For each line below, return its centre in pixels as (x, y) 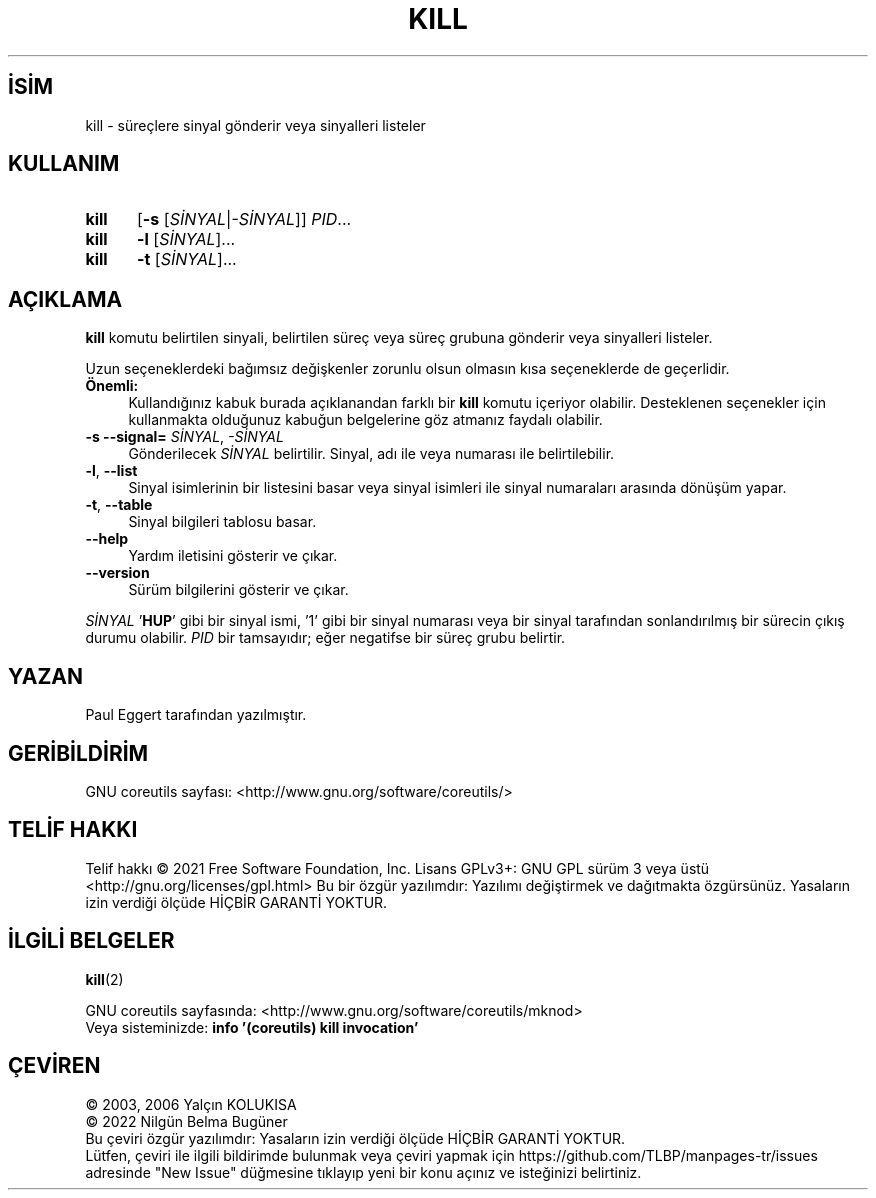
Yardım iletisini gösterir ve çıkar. (233, 556)
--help (107, 539)
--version (117, 573)
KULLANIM (64, 164)
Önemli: (112, 386)
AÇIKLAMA (65, 299)
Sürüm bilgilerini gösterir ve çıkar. (238, 590)
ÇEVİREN (54, 1066)
